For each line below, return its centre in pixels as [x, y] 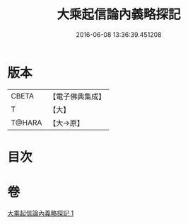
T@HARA [27, 123]
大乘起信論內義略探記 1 [41, 213]
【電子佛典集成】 [77, 96]
